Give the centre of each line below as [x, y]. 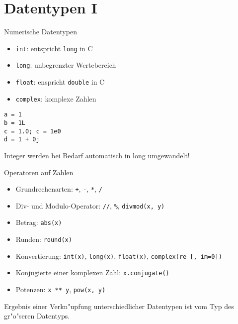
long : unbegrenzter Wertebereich [66, 65]
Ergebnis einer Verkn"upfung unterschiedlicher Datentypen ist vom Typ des [119, 306]
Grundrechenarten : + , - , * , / [59, 189]
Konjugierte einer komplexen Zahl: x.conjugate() [92, 272]
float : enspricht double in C [60, 82]
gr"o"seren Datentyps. [37, 316]
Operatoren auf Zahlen [39, 172]
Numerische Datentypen [40, 32]
